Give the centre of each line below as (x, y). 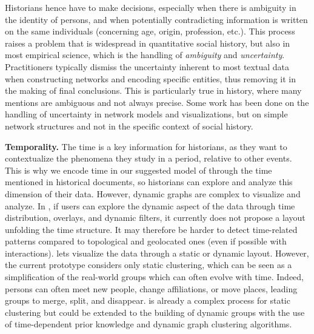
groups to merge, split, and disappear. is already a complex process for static (148, 300)
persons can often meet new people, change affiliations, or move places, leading (151, 288)
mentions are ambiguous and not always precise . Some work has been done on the (157, 102)
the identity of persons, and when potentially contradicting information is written (156, 19)
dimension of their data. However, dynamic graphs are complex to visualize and (153, 193)
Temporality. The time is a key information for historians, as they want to (146, 146)
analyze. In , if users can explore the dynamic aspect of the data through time (150, 205)
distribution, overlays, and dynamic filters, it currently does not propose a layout (155, 218)
